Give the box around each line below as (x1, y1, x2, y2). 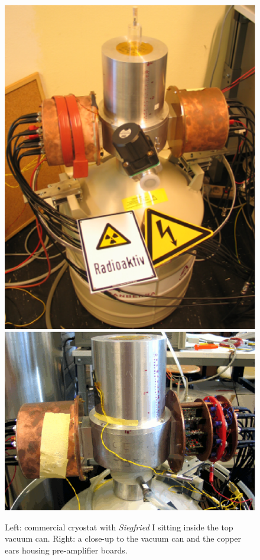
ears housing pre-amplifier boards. (5, 543, 128, 556)
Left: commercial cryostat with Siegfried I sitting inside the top (5, 520, 233, 533)
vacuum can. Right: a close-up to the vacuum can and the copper (5, 532, 242, 545)
